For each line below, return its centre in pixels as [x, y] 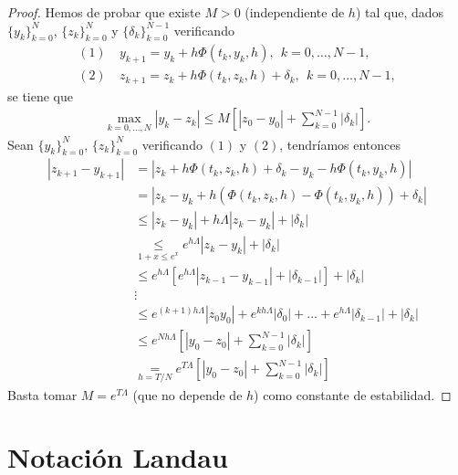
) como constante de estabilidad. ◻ [353, 394]
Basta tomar [42, 394]
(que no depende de [187, 394]
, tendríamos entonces [340, 144]
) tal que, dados [400, 12]
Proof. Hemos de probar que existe [104, 12]
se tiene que [41, 95]
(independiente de [295, 12]
